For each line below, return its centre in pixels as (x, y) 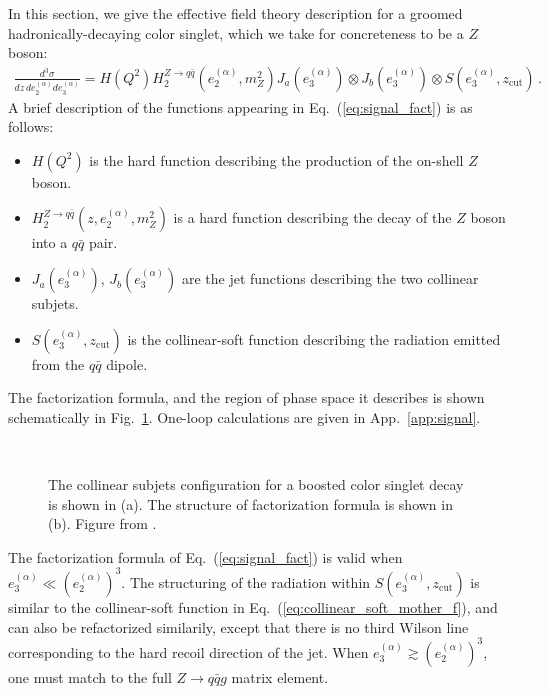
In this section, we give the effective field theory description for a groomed (235, 13)
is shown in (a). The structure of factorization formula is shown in (250, 503)
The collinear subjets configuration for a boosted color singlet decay (256, 484)
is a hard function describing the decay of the (312, 217)
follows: (31, 126)
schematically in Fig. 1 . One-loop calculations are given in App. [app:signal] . (244, 416)
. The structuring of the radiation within (246, 581)
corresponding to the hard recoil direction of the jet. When (188, 651)
